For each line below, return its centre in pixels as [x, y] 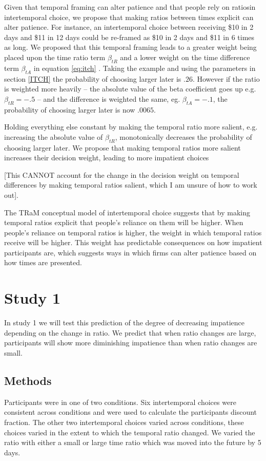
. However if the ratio [226, 78]
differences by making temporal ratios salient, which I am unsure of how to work [131, 185]
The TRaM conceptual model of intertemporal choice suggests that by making [127, 212]
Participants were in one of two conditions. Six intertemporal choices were [120, 402]
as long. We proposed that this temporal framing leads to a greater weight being [130, 47]
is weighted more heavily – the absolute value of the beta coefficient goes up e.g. [130, 89]
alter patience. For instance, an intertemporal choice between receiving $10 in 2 [129, 27]
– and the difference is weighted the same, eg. [109, 98]
